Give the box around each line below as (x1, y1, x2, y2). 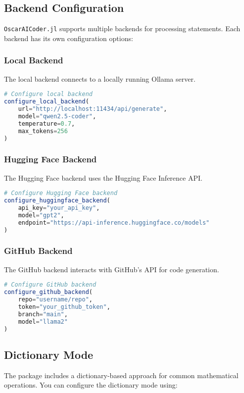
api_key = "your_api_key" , (18, 204, 100, 211)
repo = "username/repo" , (18, 296, 93, 303)
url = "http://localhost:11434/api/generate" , (18, 105, 167, 113)
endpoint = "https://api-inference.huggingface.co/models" (18, 219, 210, 226)
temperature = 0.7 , (18, 120, 75, 127)
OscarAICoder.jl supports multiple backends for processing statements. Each (4, 23, 241, 34)
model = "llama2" (18, 318, 68, 325)
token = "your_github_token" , (18, 303, 110, 310)
